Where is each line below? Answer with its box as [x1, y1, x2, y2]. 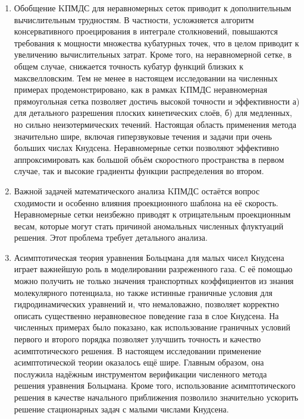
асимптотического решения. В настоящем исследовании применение [14, 344, 261, 357]
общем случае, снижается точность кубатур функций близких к [14, 59, 244, 72]
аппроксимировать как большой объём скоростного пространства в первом [14, 153, 284, 165]
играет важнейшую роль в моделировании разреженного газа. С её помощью [14, 263, 293, 275]
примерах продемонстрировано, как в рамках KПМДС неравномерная [14, 83, 268, 96]
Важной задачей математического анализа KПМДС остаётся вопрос [14, 184, 260, 197]
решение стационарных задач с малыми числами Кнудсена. [14, 402, 229, 415]
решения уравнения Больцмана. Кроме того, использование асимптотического [14, 379, 296, 392]
